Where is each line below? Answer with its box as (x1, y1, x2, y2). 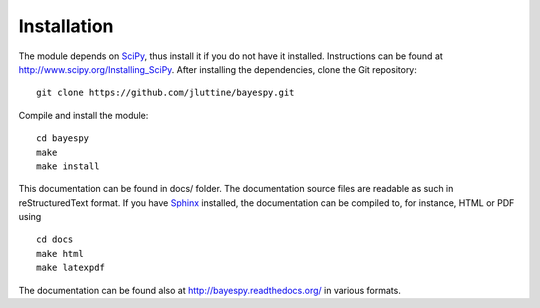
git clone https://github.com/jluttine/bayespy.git (36, 87, 295, 99)
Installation (18, 15, 114, 37)
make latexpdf (36, 262, 105, 274)
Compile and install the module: (18, 109, 149, 121)
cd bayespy (36, 133, 90, 144)
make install (36, 160, 100, 172)
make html (36, 248, 84, 259)
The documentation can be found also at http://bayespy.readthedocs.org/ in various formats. (18, 284, 402, 296)
